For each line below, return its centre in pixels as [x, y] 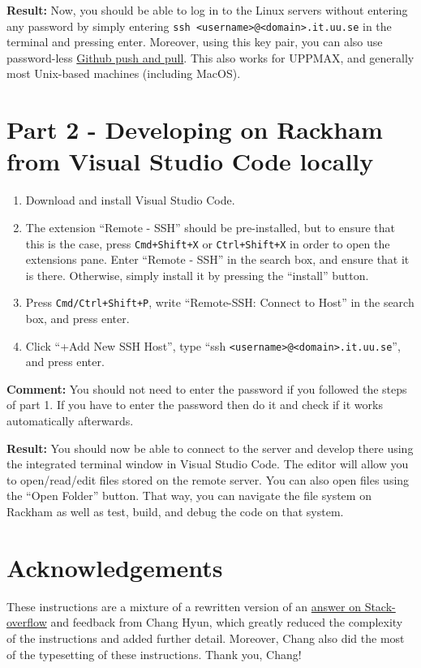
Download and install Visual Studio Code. [130, 200]
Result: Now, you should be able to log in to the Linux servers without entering [207, 10]
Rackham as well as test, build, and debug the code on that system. [175, 512]
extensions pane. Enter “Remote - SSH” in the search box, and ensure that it [217, 259]
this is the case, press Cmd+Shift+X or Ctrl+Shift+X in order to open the [208, 243]
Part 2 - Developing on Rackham [195, 129]
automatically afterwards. [70, 421]
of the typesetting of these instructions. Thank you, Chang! [154, 654]
